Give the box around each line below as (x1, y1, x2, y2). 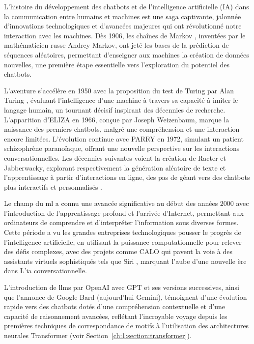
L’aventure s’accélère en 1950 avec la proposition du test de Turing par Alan (4, 85, 234, 95)
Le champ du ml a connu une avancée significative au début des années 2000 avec (4, 198, 249, 208)
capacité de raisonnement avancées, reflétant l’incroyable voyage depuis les (4, 311, 227, 321)
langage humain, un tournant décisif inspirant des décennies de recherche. (4, 104, 226, 115)
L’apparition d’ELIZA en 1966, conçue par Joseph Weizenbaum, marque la (4, 114, 229, 124)
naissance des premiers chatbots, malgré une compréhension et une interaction (4, 124, 240, 134)
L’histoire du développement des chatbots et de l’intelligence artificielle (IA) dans (4, 1, 249, 11)
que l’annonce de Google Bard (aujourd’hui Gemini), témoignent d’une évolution (4, 291, 247, 302)
